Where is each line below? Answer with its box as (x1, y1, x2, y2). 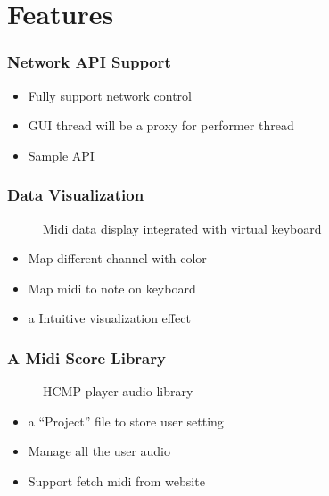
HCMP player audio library (43, 382, 193, 401)
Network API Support (7, 51, 171, 73)
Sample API (28, 145, 95, 164)
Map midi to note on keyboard (28, 278, 196, 297)
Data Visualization (7, 184, 144, 206)
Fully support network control (28, 86, 193, 104)
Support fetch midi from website (28, 471, 205, 490)
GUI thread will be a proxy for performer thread (28, 116, 294, 135)
